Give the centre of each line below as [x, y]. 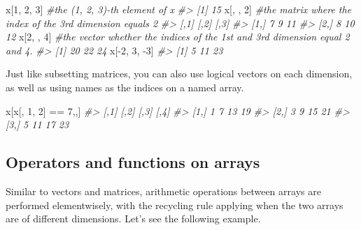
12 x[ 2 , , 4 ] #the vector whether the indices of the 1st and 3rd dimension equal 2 [178, 37]
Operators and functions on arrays [133, 162]
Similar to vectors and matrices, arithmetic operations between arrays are [163, 191]
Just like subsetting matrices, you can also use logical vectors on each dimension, [179, 74]
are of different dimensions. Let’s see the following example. [133, 219]
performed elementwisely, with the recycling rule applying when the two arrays [175, 205]
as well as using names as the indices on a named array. [125, 87]
